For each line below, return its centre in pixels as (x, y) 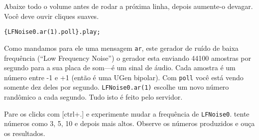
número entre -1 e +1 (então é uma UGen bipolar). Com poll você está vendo (124, 77)
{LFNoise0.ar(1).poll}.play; (52, 32)
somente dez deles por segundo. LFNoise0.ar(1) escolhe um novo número (117, 87)
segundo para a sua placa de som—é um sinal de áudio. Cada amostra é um (120, 68)
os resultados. (25, 133)
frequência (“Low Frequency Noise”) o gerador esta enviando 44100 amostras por (128, 58)
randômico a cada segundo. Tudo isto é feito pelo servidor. (93, 97)
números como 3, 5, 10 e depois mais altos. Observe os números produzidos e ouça (129, 123)
